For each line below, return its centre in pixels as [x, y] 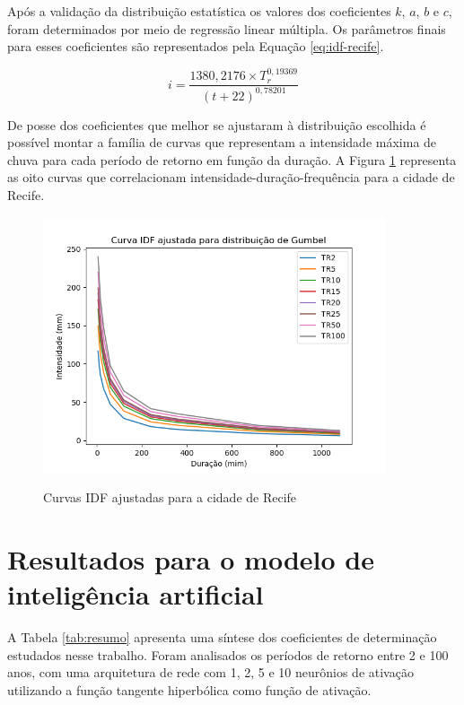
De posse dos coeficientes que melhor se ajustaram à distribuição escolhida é [217, 124]
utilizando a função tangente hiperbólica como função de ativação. [189, 689]
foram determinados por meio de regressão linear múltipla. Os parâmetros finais [227, 28]
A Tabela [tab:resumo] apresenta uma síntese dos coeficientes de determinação [222, 637]
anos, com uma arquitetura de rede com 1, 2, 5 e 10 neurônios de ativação [210, 672]
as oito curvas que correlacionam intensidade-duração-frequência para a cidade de [231, 177]
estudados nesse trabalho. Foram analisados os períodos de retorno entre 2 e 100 [228, 654]
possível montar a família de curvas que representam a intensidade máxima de [222, 142]
